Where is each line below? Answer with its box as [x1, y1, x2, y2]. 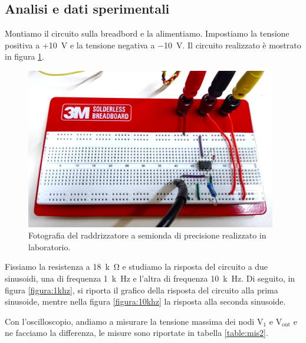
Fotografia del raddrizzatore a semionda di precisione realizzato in [28, 229, 266, 241]
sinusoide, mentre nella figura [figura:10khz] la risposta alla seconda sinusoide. [5, 295, 286, 308]
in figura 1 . [5, 50, 44, 63]
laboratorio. [28, 240, 71, 253]
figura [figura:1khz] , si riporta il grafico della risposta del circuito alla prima [5, 283, 278, 296]
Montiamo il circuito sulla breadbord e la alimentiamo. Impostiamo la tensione [5, 27, 289, 40]
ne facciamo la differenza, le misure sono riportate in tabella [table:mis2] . [5, 326, 268, 339]
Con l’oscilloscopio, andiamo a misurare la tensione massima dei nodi [5, 315, 255, 327]
